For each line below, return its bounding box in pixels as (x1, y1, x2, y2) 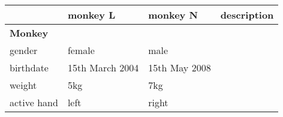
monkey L (67, 8, 116, 22)
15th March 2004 (67, 61, 139, 74)
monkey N (148, 8, 198, 22)
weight (10, 78, 37, 92)
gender (10, 43, 38, 57)
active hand (10, 95, 58, 109)
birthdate (10, 61, 49, 74)
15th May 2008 (148, 61, 211, 74)
